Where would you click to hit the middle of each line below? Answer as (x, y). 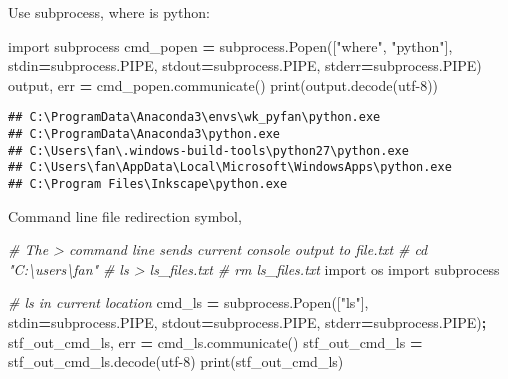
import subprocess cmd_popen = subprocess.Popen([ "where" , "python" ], (230, 45)
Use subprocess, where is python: (109, 12)
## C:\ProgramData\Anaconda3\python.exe (144, 134)
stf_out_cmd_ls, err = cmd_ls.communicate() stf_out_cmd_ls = (215, 341)
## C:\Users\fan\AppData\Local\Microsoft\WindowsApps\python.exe (230, 167)
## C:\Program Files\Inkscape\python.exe (148, 184)
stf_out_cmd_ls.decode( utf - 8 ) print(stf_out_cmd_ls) (176, 361)
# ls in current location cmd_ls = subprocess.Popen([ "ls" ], (188, 302)
